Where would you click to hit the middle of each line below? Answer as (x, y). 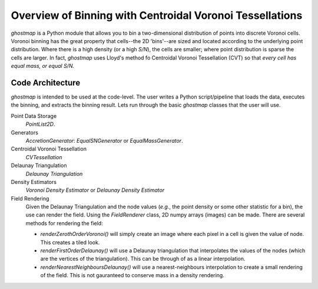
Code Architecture (46, 83)
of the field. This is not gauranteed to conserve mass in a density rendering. (132, 275)
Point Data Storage (34, 116)
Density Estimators (34, 182)
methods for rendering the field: (64, 223)
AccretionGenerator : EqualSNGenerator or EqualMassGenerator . (104, 140)
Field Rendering (30, 198)
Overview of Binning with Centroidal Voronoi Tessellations (157, 15)
